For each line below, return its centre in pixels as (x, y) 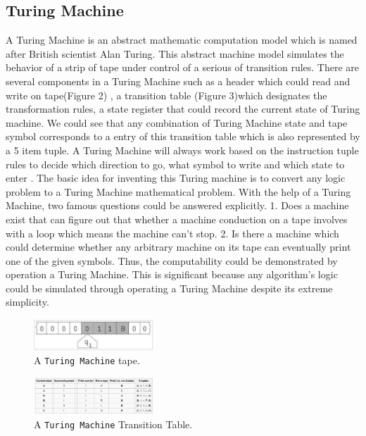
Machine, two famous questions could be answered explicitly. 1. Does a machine (177, 205)
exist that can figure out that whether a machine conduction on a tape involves (177, 219)
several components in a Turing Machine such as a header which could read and (178, 81)
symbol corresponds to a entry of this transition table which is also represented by (183, 136)
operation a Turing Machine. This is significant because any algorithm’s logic (172, 274)
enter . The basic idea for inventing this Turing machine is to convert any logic (176, 178)
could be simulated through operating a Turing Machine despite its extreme (169, 288)
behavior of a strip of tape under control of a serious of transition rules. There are (183, 67)
